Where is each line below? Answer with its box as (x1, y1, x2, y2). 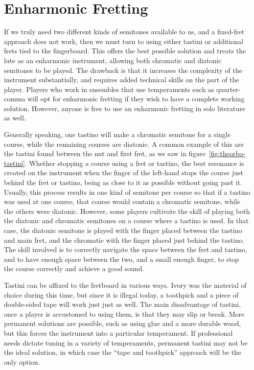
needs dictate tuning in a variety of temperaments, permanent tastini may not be (4, 337, 248, 347)
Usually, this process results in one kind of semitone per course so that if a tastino (4, 186, 251, 197)
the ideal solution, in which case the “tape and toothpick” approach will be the (4, 347, 241, 357)
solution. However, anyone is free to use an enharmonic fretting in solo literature (4, 103, 245, 113)
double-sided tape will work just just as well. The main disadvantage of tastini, (4, 299, 241, 309)
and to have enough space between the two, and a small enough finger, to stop (4, 254, 239, 264)
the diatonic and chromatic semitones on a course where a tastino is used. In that (4, 215, 249, 226)
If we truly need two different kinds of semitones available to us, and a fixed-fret (4, 26, 245, 37)
